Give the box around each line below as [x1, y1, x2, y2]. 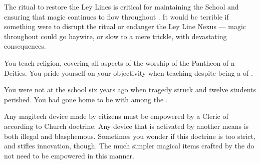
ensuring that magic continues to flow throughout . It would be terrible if [4, 11, 229, 22]
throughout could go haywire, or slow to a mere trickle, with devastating [4, 31, 227, 41]
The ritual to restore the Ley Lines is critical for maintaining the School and [4, 2, 239, 12]
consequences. [4, 41, 46, 51]
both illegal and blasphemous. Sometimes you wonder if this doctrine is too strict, [4, 130, 255, 141]
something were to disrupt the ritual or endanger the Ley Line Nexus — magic [4, 21, 246, 32]
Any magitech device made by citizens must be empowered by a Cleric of [4, 111, 228, 121]
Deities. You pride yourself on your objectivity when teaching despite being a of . [4, 67, 253, 78]
